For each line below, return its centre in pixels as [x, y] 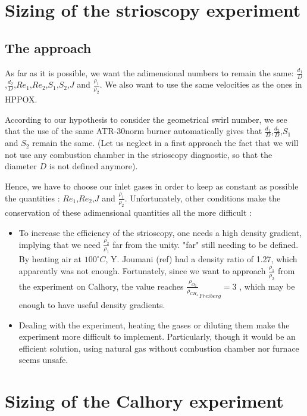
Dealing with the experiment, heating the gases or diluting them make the [154, 325]
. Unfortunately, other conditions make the [203, 198]
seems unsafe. [43, 360]
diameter [21, 166]
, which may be [267, 286]
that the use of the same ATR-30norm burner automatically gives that [134, 131]
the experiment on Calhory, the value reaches [101, 286]
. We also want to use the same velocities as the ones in [201, 84]
